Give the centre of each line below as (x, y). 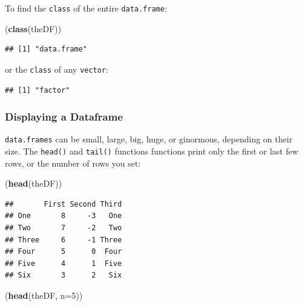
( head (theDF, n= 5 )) (44, 295)
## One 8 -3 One (64, 216)
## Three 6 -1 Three (64, 240)
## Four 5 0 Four (64, 252)
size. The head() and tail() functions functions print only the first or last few (152, 151)
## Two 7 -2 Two (64, 228)
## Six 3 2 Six (64, 275)
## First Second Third (64, 204)
